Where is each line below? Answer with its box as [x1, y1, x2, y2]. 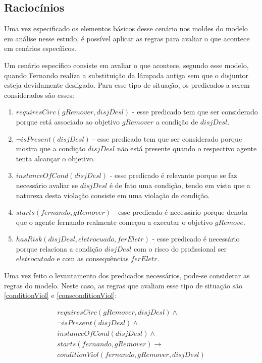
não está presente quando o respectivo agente [117, 143, 257, 154]
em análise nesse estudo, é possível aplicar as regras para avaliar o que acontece [4, 33, 250, 43]
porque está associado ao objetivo [16, 116, 120, 127]
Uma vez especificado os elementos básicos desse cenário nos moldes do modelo [4, 23, 248, 34]
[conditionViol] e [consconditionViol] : [4, 290, 117, 300]
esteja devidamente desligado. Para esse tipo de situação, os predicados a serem [4, 80, 250, 90]
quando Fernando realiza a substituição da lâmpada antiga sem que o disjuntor [4, 70, 249, 80]
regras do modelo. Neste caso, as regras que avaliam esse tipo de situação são [4, 280, 243, 290]
